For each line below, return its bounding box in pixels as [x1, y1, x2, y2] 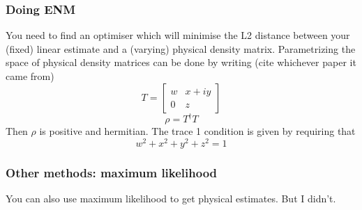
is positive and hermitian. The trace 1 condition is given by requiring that [39, 124, 356, 138]
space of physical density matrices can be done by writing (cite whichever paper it [6, 55, 356, 70]
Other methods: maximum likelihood [6, 163, 218, 181]
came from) [6, 69, 54, 83]
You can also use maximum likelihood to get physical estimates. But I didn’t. [6, 191, 336, 205]
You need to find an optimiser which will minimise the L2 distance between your [6, 28, 350, 42]
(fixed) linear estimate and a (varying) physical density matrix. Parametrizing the [6, 41, 356, 56]
